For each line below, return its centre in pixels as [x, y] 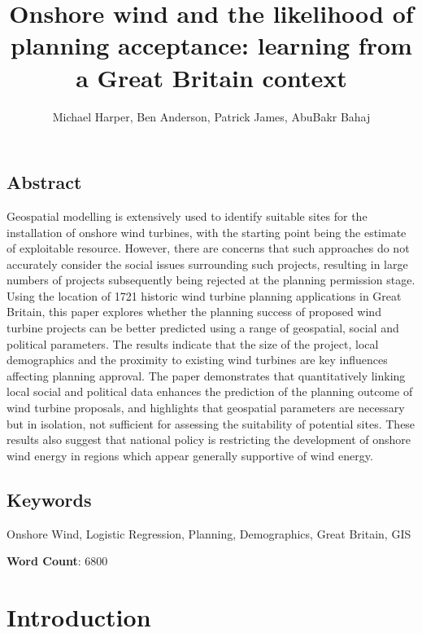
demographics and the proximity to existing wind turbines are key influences [197, 360]
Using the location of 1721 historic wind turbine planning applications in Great [204, 295]
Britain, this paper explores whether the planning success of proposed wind [194, 312]
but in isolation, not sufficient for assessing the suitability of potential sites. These [211, 423]
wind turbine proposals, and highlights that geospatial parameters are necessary [206, 408]
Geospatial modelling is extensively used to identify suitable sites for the [187, 215]
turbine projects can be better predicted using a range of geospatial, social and [203, 328]
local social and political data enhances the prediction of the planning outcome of [210, 391]
